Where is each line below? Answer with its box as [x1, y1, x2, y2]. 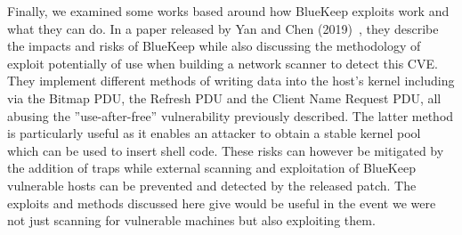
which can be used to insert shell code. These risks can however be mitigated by [7, 141, 444, 159]
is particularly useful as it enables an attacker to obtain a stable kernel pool [7, 124, 421, 142]
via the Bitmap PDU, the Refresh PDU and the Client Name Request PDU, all [7, 88, 442, 107]
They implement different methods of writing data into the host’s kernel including [7, 71, 455, 90]
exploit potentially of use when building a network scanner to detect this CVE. [7, 53, 438, 72]
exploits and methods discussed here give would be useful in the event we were [7, 193, 436, 212]
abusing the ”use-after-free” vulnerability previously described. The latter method [7, 106, 454, 125]
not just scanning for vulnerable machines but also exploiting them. [7, 211, 376, 230]
